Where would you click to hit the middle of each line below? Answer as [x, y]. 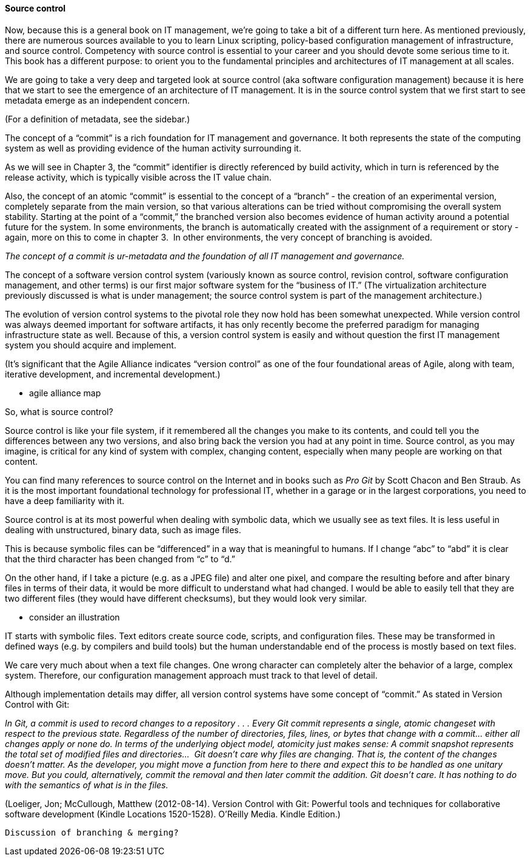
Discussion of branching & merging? [92, 832]
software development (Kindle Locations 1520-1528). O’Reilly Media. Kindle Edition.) [173, 814]
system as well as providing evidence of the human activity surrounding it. [153, 148]
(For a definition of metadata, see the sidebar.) [98, 119]
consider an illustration [75, 617]
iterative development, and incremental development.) [113, 374]
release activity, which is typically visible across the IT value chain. [138, 177]
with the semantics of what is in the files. [87, 785]
